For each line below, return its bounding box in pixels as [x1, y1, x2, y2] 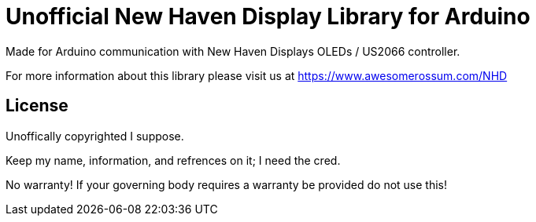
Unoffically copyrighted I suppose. [6, 129, 184, 143]
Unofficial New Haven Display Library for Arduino [6, 3, 530, 30]
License [6, 96, 68, 116]
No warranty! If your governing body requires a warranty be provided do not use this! [6, 177, 448, 191]
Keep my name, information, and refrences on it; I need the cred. [6, 153, 341, 167]
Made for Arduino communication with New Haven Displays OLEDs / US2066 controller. [6, 44, 460, 58]
